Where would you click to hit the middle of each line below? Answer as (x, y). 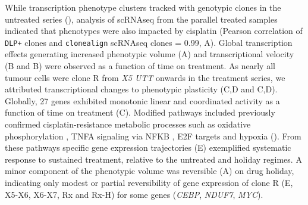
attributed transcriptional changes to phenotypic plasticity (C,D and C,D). (141, 89)
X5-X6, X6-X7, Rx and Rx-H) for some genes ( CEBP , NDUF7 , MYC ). (134, 194)
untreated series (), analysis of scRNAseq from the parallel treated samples (141, 19)
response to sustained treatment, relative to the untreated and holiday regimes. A (153, 159)
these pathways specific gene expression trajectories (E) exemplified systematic (148, 147)
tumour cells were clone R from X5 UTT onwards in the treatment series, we (145, 77)
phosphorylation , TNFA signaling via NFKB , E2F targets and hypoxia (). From (153, 136)
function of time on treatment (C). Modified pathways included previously (140, 112)
